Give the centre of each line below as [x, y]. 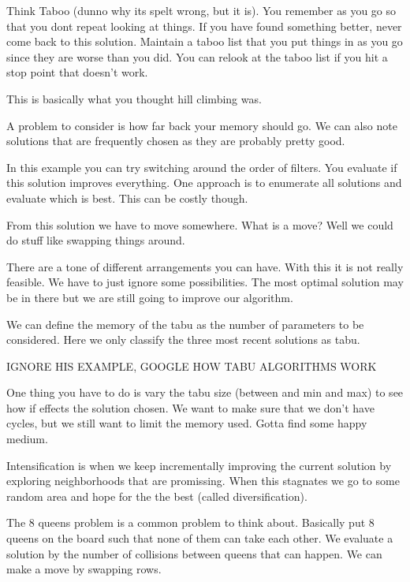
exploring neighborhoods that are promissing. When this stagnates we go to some [203, 481]
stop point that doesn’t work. [77, 72]
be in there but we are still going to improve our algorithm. [150, 297]
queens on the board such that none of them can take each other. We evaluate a [200, 538]
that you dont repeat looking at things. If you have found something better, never [204, 26]
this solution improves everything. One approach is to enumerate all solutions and [204, 183]
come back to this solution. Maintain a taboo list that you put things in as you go [205, 41]
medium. [27, 439]
